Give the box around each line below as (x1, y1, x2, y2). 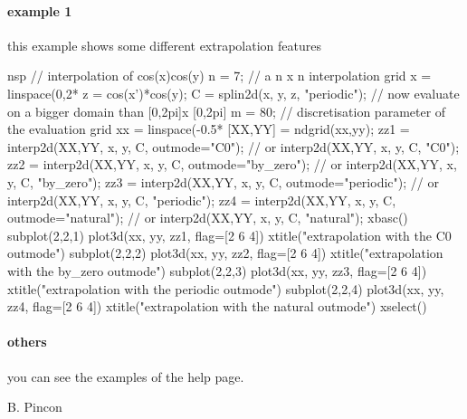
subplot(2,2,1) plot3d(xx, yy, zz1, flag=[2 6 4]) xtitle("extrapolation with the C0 (7, 225, 452, 244)
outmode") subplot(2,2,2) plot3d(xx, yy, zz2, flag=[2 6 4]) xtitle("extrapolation (7, 243, 443, 262)
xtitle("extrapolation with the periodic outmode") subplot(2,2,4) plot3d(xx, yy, (7, 279, 444, 298)
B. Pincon (7, 397, 62, 416)
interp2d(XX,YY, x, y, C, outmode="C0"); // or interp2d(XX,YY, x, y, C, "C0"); (7, 137, 460, 156)
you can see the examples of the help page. (7, 367, 244, 386)
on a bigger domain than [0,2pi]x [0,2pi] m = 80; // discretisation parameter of (7, 101, 446, 120)
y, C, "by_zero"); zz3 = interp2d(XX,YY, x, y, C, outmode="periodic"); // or (7, 172, 439, 191)
